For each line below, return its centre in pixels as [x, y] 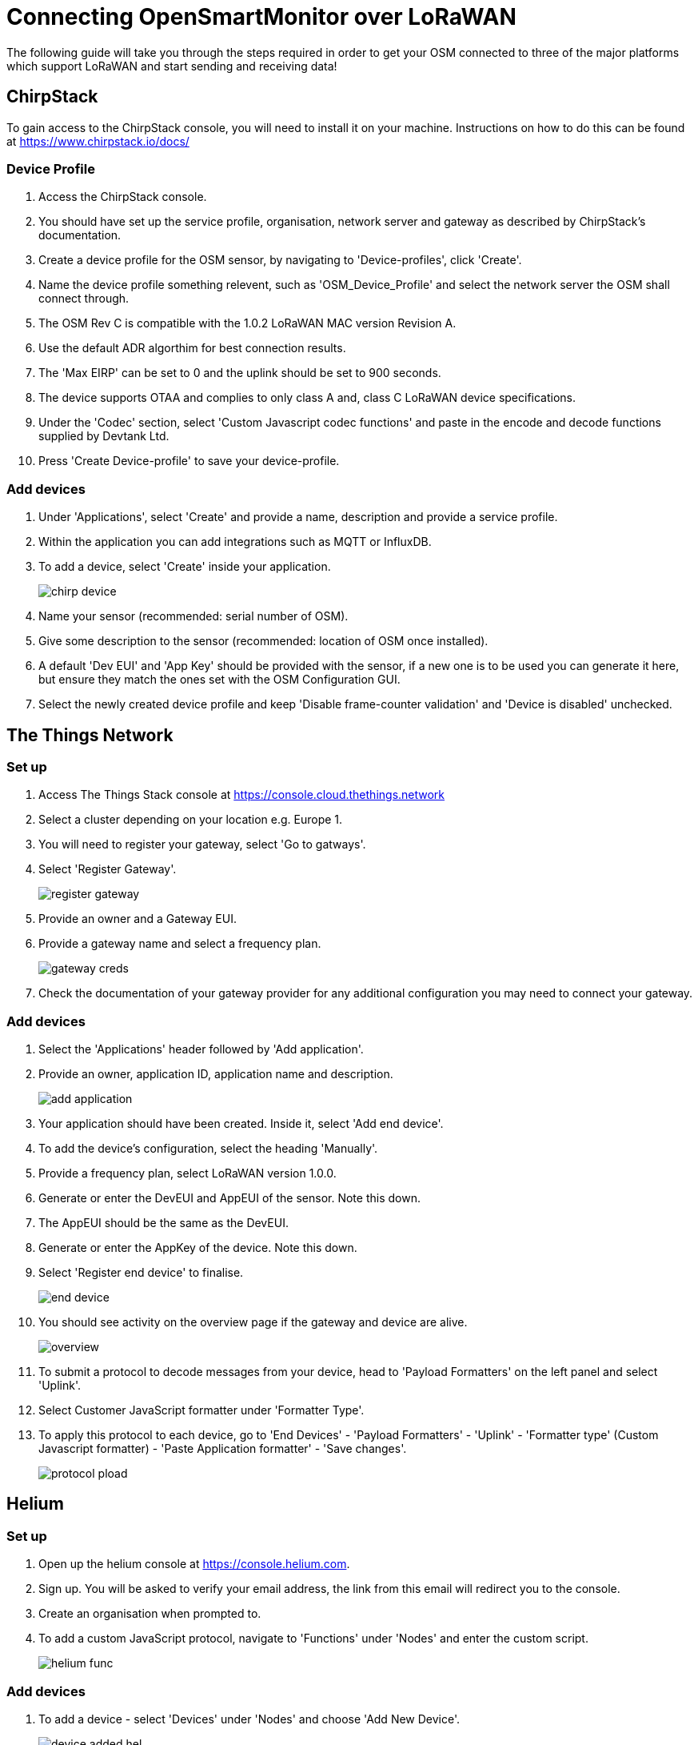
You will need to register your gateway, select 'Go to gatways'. [202, 844]
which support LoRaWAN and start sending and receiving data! [172, 66]
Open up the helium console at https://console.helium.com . [194, 1564]
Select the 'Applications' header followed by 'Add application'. [201, 1049]
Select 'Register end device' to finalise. [141, 1273]
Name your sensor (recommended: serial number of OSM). [193, 616]
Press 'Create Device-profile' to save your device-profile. [189, 461]
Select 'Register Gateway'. [108, 869]
